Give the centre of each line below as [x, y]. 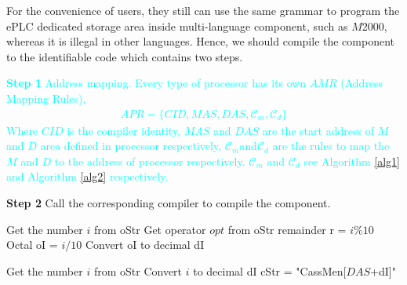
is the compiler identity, [124, 130]
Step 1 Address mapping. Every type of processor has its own [156, 83]
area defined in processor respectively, [131, 146]
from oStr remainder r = [287, 229]
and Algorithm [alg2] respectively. [87, 176]
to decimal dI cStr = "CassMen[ [270, 270]
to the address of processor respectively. [150, 161]
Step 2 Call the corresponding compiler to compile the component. [169, 202]
